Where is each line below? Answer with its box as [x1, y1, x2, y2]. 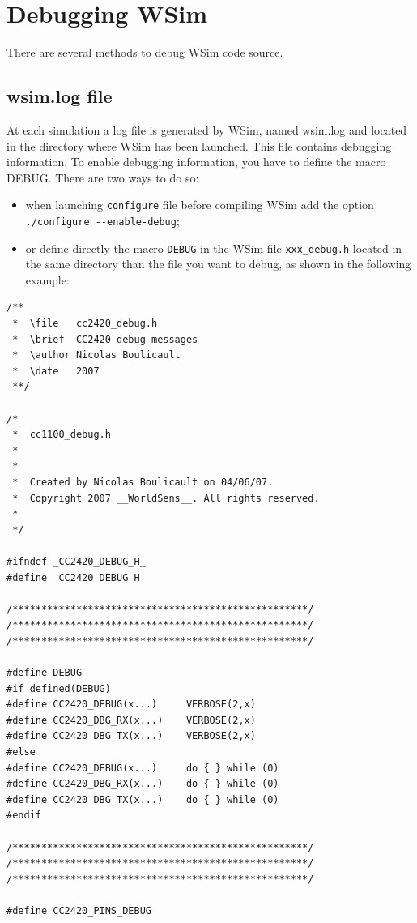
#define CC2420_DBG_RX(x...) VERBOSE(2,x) [6, 714, 256, 726]
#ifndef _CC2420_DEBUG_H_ [6, 555, 146, 567]
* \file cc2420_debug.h [12, 318, 158, 330]
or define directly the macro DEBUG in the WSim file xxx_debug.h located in [25, 239, 402, 256]
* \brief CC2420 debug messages [12, 333, 198, 345]
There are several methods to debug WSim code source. [6, 44, 283, 61]
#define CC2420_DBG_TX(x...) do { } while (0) [6, 793, 279, 805]
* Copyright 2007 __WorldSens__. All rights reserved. [12, 492, 320, 504]
